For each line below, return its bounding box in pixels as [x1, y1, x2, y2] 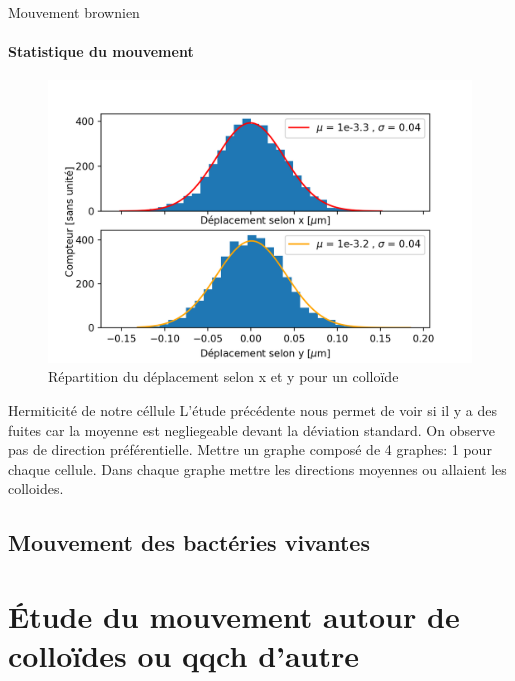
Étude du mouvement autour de [8, 595, 460, 636]
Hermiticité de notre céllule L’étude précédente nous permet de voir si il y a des [8, 399, 498, 420]
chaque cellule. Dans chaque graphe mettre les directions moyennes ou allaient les [8, 458, 507, 479]
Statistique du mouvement [8, 41, 194, 62]
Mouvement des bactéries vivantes [8, 527, 370, 558]
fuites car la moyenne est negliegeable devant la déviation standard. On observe [8, 419, 495, 440]
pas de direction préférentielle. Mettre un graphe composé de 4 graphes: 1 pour [8, 439, 492, 460]
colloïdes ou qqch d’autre [8, 635, 360, 676]
